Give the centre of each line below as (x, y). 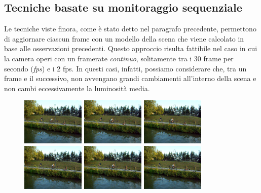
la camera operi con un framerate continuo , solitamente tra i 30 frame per (119, 58)
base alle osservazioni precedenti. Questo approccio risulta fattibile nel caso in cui (131, 48)
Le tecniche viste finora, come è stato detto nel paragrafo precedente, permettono (130, 29)
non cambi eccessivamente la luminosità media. (77, 88)
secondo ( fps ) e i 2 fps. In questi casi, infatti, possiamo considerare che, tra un (125, 68)
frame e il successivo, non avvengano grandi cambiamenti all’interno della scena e (130, 78)
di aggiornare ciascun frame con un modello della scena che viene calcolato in (124, 38)
